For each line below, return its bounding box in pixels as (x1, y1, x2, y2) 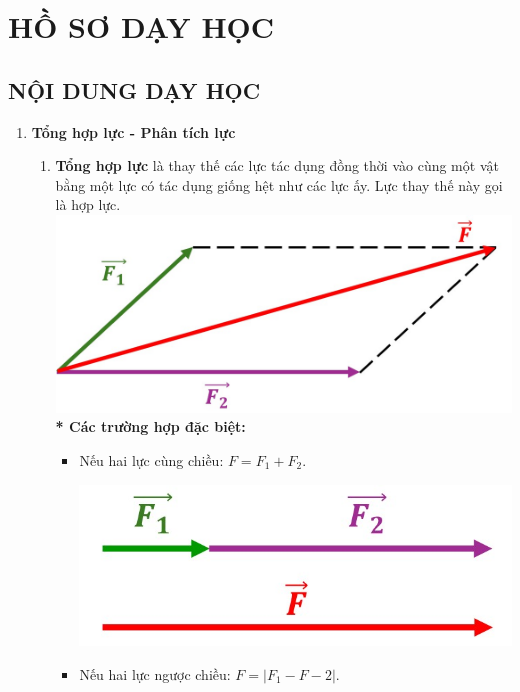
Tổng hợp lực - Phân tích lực (31, 121, 236, 142)
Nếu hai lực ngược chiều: (79, 663, 231, 684)
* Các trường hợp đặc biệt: (55, 416, 246, 437)
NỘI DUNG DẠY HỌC (8, 74, 261, 105)
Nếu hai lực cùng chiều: (79, 450, 224, 471)
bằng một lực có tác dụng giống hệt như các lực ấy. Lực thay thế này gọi (55, 174, 503, 195)
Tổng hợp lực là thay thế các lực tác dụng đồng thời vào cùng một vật (55, 155, 499, 176)
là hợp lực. (55, 194, 121, 215)
